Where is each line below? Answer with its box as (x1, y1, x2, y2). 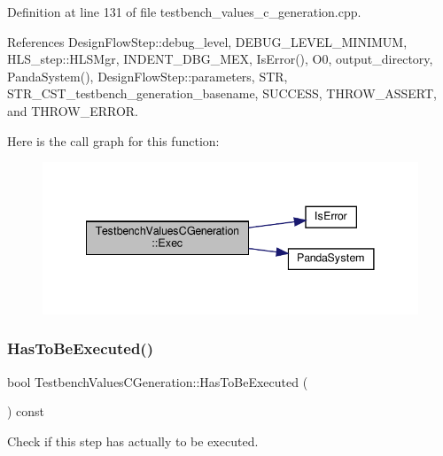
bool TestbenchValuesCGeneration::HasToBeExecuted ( (7, 372, 308, 390)
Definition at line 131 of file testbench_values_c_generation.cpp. (7, 3, 361, 20)
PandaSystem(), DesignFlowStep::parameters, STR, (7, 66, 288, 85)
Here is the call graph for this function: (7, 131, 220, 150)
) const (7, 402, 45, 421)
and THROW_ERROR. (7, 101, 138, 120)
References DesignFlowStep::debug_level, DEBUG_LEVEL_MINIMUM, (7, 32, 408, 50)
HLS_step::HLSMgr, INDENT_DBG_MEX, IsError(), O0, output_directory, (7, 50, 433, 68)
